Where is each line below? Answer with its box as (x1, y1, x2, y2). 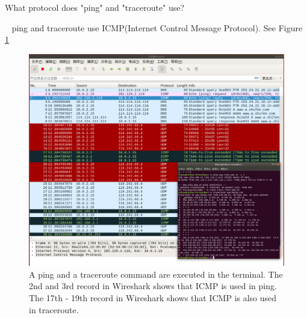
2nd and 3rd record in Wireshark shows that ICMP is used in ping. (29, 280, 277, 292)
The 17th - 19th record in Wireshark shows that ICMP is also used (29, 291, 277, 304)
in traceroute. (29, 303, 79, 316)
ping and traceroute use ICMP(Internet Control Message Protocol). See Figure (11, 21, 303, 34)
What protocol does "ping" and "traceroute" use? (5, 1, 185, 13)
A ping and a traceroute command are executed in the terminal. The (29, 268, 283, 280)
